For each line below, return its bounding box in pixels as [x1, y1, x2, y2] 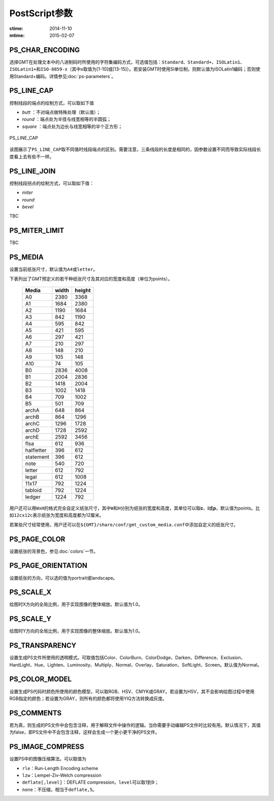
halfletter [25, 447, 47, 454]
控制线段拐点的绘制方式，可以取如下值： [9, 180, 94, 186]
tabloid [25, 486, 42, 493]
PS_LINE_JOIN [9, 166, 56, 175]
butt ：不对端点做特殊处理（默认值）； [22, 109, 101, 115]
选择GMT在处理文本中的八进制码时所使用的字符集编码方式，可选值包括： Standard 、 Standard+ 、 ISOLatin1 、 [9, 59, 245, 65]
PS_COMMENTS [9, 709, 62, 717]
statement [25, 453, 49, 460]
